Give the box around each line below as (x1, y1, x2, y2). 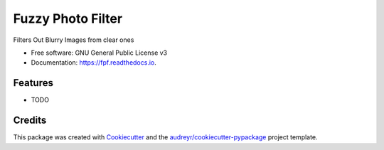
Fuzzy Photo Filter (13, 11, 123, 26)
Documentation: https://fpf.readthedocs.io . (31, 58, 156, 67)
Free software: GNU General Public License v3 (31, 48, 168, 57)
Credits (13, 114, 47, 127)
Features (13, 77, 53, 89)
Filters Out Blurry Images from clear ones (13, 36, 134, 44)
